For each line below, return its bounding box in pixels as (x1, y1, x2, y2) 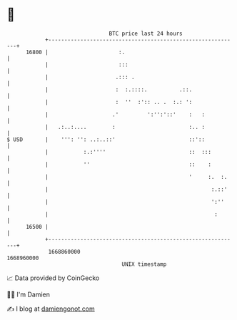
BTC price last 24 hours (109, 30, 183, 37)
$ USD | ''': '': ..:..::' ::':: (6, 135, 205, 143)
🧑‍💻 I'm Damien (6, 290, 51, 299)
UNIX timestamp (121, 260, 167, 268)
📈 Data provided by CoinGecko (6, 274, 100, 282)
